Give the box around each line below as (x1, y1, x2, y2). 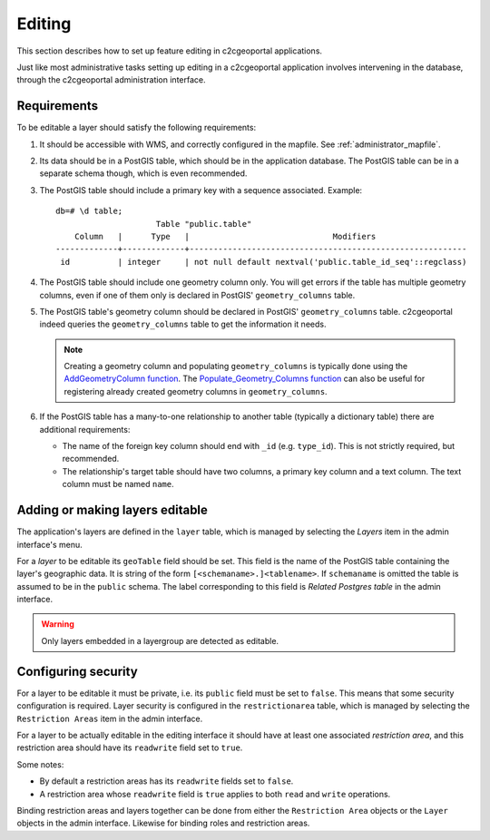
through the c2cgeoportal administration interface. (16, 74, 206, 85)
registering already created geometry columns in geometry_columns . (64, 386, 328, 396)
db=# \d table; (55, 206, 123, 217)
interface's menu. (16, 539, 83, 550)
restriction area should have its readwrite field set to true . (16, 742, 243, 753)
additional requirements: (39, 424, 131, 435)
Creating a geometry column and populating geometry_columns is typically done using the (64, 361, 408, 372)
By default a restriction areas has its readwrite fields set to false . (39, 776, 294, 786)
